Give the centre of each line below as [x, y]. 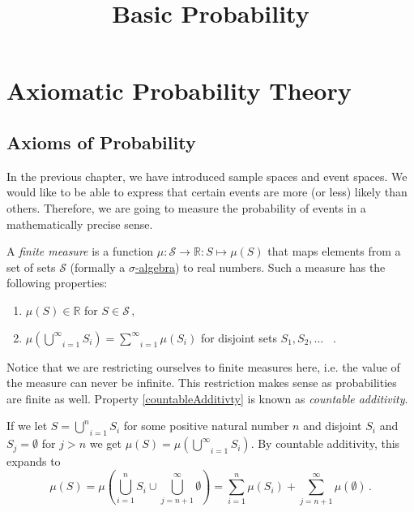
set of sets [31, 267]
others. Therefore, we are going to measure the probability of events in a [186, 207]
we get [105, 443]
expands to [34, 461]
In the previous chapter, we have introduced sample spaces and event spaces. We [207, 176]
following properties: [57, 283]
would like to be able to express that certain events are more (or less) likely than [207, 192]
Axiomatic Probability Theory [179, 90]
